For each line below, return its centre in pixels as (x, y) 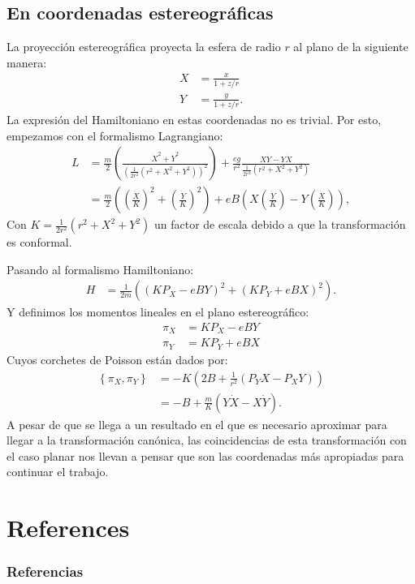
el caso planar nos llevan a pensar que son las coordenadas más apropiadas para (205, 455)
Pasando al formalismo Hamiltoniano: (100, 269)
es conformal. (39, 242)
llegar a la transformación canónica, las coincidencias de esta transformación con (207, 440)
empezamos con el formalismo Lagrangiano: (115, 135)
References (68, 528)
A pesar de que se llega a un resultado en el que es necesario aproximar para (197, 424)
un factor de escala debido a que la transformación (280, 224)
